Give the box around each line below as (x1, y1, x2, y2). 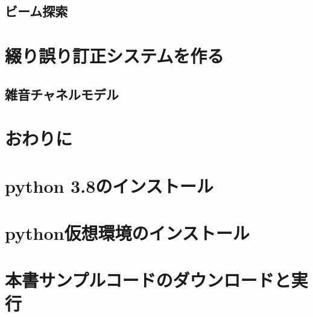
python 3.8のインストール (5, 173, 213, 198)
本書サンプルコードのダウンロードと (5, 268, 291, 292)
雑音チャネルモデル (5, 84, 119, 103)
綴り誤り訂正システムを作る (5, 43, 224, 67)
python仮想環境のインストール (5, 220, 250, 245)
